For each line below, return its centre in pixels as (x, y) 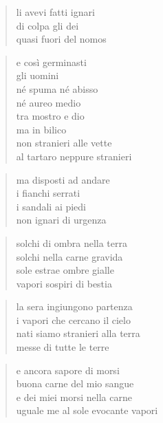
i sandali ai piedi (51, 206)
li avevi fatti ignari (55, 12)
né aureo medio (48, 102)
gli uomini (37, 75)
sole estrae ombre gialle (65, 270)
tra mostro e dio (50, 116)
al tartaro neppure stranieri (74, 156)
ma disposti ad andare (63, 179)
